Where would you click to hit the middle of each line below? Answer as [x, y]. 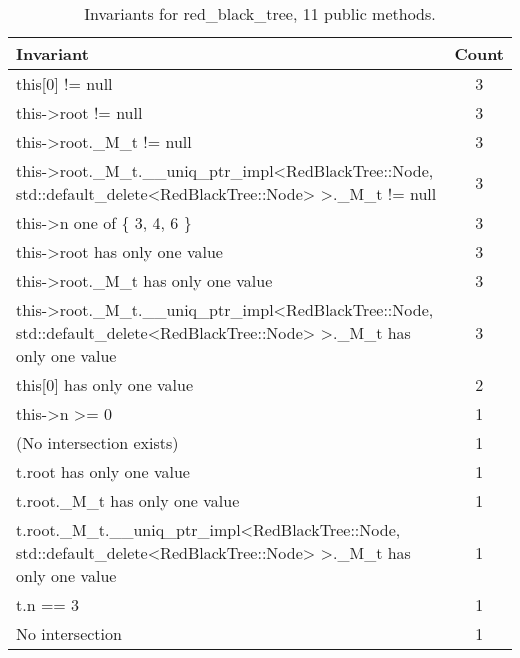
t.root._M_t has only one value [128, 500]
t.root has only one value [103, 471]
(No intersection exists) [97, 442]
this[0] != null [64, 83]
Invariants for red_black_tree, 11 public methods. [260, 13]
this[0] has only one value [105, 384]
